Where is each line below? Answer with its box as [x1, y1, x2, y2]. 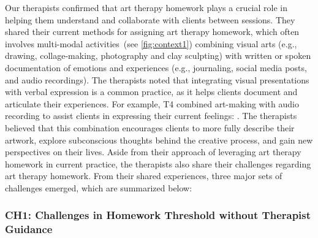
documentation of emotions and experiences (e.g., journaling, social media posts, [5, 61, 307, 74]
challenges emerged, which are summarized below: [5, 181, 192, 194]
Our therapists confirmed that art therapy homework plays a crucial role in [5, 1, 288, 13]
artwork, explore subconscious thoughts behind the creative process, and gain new [5, 133, 313, 146]
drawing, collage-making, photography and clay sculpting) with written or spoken [5, 49, 311, 62]
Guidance [5, 221, 53, 237]
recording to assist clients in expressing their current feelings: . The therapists [5, 109, 297, 122]
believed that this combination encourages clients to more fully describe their [5, 121, 295, 134]
